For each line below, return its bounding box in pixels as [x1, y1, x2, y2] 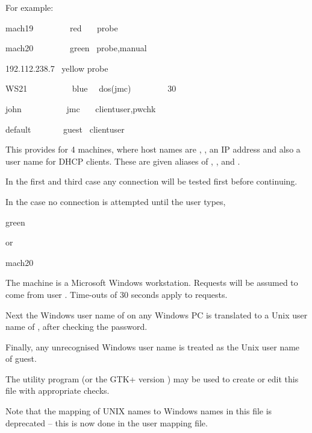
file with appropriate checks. [5, 384, 110, 397]
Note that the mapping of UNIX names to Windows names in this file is [5, 405, 272, 417]
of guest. [5, 352, 37, 365]
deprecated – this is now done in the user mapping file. [5, 416, 208, 429]
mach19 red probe [5, 21, 118, 34]
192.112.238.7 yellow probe [5, 62, 108, 74]
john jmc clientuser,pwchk [5, 102, 156, 115]
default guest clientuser [5, 122, 125, 135]
